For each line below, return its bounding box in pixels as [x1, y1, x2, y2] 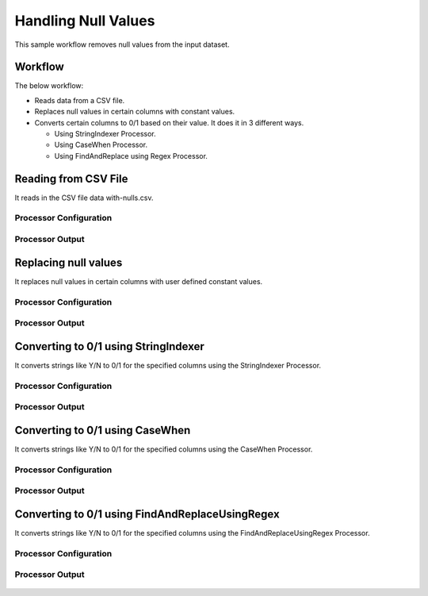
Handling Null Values [14, 12, 155, 29]
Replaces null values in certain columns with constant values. [34, 107, 235, 117]
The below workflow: [14, 81, 84, 90]
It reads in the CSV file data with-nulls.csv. [14, 193, 154, 202]
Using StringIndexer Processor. [54, 129, 156, 139]
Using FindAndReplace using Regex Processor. [54, 151, 208, 160]
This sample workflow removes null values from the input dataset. [14, 40, 230, 49]
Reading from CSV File [14, 171, 128, 186]
